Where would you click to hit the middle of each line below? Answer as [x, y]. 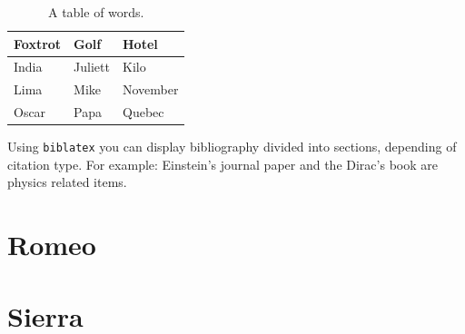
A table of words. [96, 12]
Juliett [92, 67]
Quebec [143, 112]
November [150, 89]
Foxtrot [38, 43]
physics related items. [67, 182]
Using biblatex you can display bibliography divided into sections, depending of [232, 147]
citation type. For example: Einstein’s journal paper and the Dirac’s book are [223, 164]
